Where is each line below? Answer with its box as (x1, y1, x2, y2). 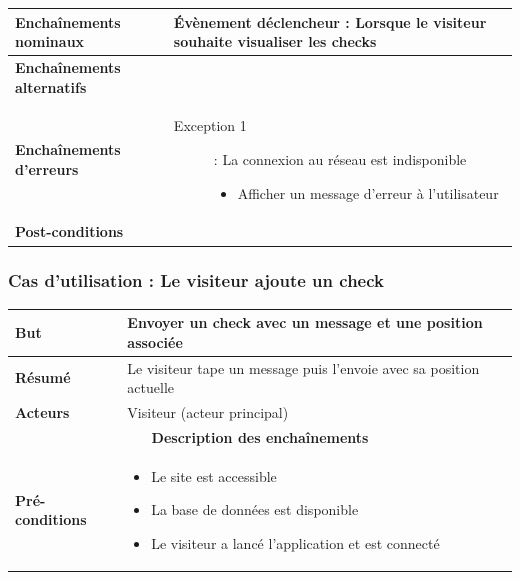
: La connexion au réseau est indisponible (213, 148, 467, 169)
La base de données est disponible (151, 499, 359, 520)
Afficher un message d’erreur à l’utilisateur (237, 182, 499, 203)
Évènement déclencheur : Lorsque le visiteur (173, 11, 487, 32)
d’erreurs (15, 158, 79, 179)
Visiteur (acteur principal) (127, 402, 289, 423)
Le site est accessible (151, 465, 277, 486)
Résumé (15, 367, 71, 388)
